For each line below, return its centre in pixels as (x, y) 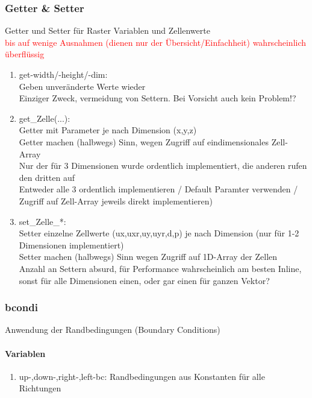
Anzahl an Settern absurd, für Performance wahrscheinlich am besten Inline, (160, 268)
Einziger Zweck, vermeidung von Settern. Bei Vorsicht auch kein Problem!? (158, 98)
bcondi (21, 307)
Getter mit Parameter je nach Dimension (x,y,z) (108, 130)
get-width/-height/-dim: (63, 74)
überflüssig (25, 54)
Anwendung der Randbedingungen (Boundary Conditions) (113, 330)
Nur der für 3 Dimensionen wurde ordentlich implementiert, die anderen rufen (163, 166)
